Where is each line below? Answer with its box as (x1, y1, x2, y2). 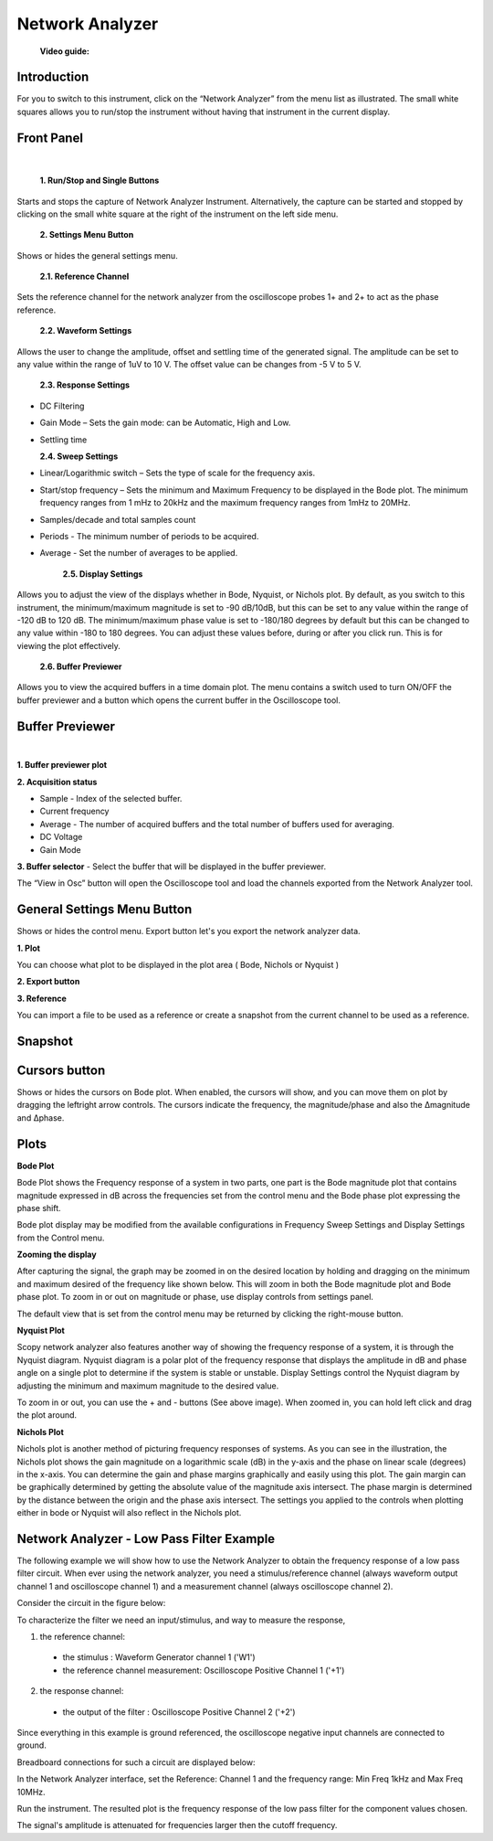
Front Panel (16, 130, 84, 145)
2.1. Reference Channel (39, 271, 130, 282)
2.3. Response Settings (39, 379, 131, 390)
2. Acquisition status (16, 776, 98, 787)
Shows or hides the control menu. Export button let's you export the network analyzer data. (16, 926, 361, 937)
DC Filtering (39, 400, 85, 411)
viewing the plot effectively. (16, 640, 121, 651)
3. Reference (16, 993, 68, 1004)
